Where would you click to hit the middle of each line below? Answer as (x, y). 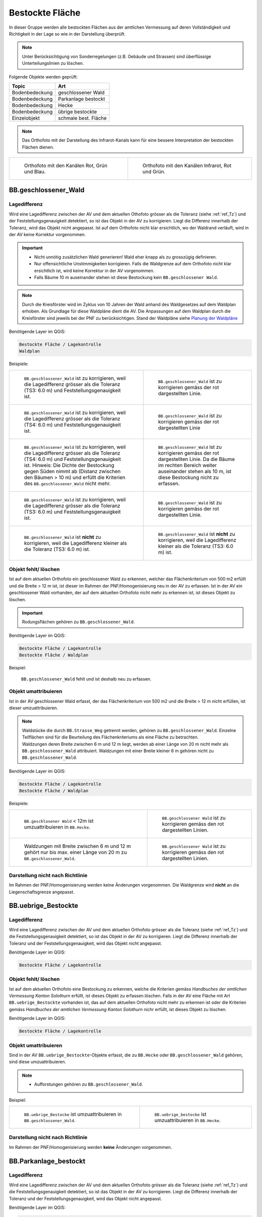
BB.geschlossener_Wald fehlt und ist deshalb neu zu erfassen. (86, 679)
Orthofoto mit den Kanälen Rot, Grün (66, 166)
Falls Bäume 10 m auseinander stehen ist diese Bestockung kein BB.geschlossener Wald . (126, 277)
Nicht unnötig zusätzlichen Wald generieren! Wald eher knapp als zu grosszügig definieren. (125, 257)
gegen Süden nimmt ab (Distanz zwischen (72, 471)
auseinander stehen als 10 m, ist (195, 471)
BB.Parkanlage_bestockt (47, 1161)
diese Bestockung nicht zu (188, 477)
